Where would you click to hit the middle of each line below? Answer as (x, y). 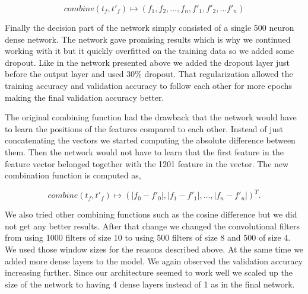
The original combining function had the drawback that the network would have (151, 117)
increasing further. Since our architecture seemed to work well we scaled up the (149, 272)
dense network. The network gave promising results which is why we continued (148, 39)
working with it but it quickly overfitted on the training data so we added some (150, 51)
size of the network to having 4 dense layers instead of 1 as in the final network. (150, 284)
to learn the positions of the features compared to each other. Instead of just (144, 128)
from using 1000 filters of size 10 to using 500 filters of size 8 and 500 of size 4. (148, 237)
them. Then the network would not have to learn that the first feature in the (145, 151)
